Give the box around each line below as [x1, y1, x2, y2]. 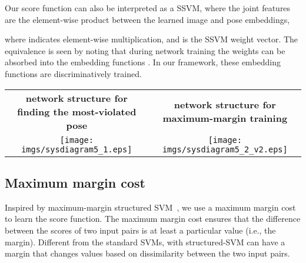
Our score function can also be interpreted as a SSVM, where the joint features [5, 2, 291, 14]
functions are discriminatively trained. [5, 67, 142, 79]
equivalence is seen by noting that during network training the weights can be [5, 44, 285, 56]
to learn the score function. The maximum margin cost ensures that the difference [5, 212, 301, 225]
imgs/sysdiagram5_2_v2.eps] [162, 144, 288, 154]
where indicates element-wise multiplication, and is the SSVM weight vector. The [5, 33, 298, 45]
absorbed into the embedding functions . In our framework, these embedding [5, 56, 281, 68]
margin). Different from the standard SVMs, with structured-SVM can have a [5, 235, 285, 248]
